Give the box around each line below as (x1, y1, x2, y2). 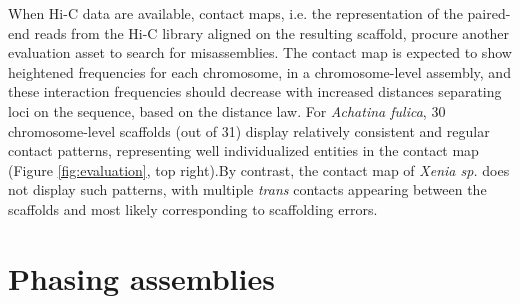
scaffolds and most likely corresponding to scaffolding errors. (8, 198, 378, 219)
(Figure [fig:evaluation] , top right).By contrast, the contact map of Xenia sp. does (8, 159, 510, 180)
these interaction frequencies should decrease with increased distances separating (8, 81, 502, 102)
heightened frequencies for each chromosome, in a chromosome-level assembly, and (8, 61, 511, 82)
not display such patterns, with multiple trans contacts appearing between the (8, 179, 487, 200)
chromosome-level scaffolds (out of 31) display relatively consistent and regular (8, 120, 490, 141)
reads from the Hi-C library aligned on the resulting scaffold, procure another (34, 22, 510, 43)
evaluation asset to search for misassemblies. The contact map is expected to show (8, 42, 512, 63)
